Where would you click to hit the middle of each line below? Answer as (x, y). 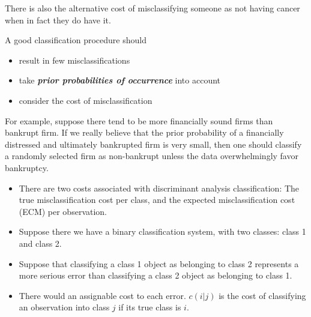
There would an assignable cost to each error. (102, 295)
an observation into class (64, 307)
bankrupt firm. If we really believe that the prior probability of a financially (144, 132)
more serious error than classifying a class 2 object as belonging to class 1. (155, 275)
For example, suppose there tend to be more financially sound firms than (139, 120)
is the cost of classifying (262, 295)
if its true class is (150, 307)
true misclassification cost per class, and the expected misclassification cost (157, 200)
